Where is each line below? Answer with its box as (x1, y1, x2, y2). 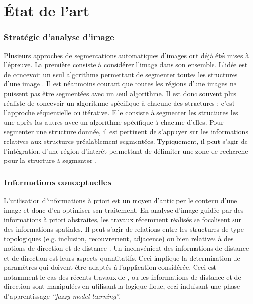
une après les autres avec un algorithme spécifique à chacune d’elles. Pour (4, 117, 224, 127)
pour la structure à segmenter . (4, 155, 97, 165)
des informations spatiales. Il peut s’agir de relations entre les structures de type (4, 223, 244, 234)
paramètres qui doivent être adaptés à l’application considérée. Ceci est (4, 262, 216, 272)
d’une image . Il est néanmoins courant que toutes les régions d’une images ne (4, 79, 236, 89)
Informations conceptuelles (4, 176, 111, 188)
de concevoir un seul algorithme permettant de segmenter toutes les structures (4, 69, 238, 79)
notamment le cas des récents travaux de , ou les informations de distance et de (4, 271, 241, 282)
